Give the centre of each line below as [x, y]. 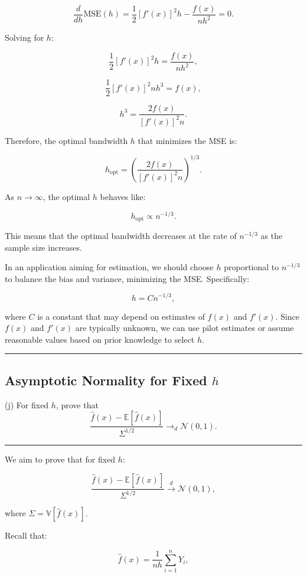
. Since [288, 316]
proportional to [252, 267]
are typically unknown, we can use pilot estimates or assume [184, 328]
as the [272, 236]
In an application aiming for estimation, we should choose [109, 267]
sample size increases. [43, 247]
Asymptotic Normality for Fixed [106, 380]
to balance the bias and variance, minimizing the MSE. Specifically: [127, 278]
